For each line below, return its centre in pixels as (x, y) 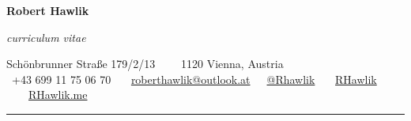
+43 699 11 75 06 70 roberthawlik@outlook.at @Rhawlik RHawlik (194, 79)
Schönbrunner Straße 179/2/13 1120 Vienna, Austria (145, 64)
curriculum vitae (46, 37)
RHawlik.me (58, 95)
